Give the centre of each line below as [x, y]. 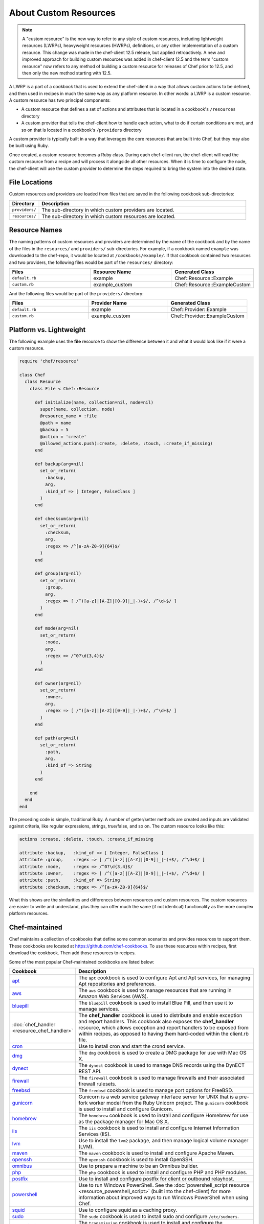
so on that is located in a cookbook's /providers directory [81, 130]
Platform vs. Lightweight [47, 330]
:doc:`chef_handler [34, 1024]
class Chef [32, 375]
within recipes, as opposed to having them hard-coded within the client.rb [164, 1034]
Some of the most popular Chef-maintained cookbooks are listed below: [82, 962]
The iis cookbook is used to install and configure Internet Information [159, 1128]
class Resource [43, 382]
